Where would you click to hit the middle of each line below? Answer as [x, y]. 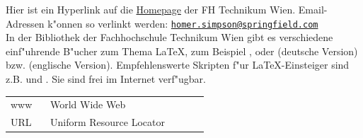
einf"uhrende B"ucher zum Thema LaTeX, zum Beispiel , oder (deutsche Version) [182, 51]
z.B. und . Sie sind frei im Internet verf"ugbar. [106, 79]
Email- [313, 9]
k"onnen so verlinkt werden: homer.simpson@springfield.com [183, 23]
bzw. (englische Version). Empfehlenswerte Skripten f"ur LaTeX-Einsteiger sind [178, 65]
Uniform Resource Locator [108, 122]
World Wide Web [88, 104]
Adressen [25, 23]
